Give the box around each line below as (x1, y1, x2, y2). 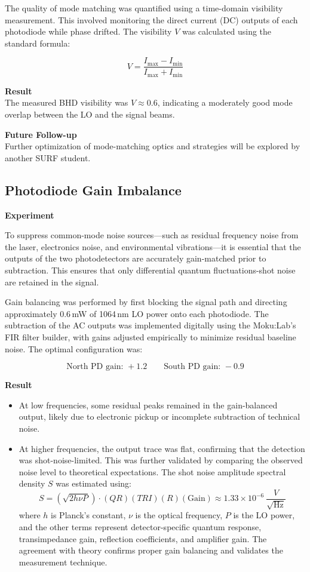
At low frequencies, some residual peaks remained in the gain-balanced (19, 398, 278, 411)
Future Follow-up (5, 128, 77, 140)
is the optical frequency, (135, 509, 223, 521)
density (19, 477, 45, 490)
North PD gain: (66, 362, 124, 371)
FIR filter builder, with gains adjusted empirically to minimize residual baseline (5, 331, 296, 343)
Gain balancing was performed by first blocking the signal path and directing (5, 296, 287, 308)
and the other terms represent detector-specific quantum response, (19, 520, 262, 533)
